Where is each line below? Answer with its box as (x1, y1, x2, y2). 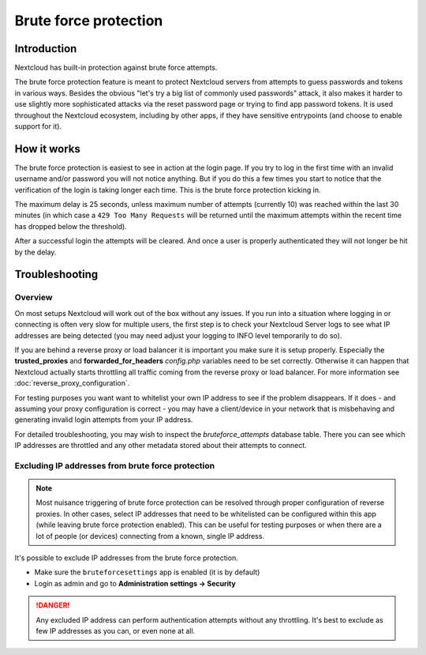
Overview (14, 292, 53, 303)
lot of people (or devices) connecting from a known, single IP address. (35, 531, 264, 540)
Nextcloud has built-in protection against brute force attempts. (14, 63, 218, 73)
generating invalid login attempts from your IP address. (14, 415, 193, 424)
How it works (14, 142, 80, 156)
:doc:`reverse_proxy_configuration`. (14, 378, 130, 388)
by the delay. (14, 247, 57, 257)
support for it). (14, 122, 62, 131)
